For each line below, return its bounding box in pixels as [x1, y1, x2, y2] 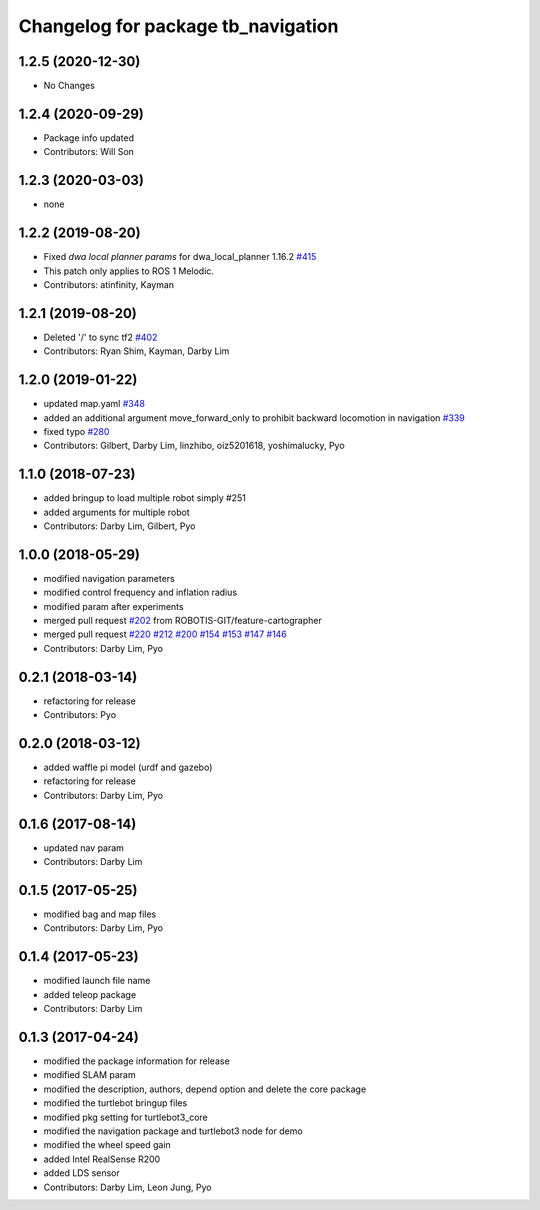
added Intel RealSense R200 [43, 1153, 161, 1165]
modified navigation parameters [43, 572, 175, 584]
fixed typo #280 [43, 425, 110, 437]
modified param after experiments [43, 600, 184, 612]
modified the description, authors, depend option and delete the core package [43, 1083, 367, 1095]
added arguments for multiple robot [43, 506, 190, 518]
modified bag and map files [43, 908, 157, 920]
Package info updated [43, 131, 135, 144]
